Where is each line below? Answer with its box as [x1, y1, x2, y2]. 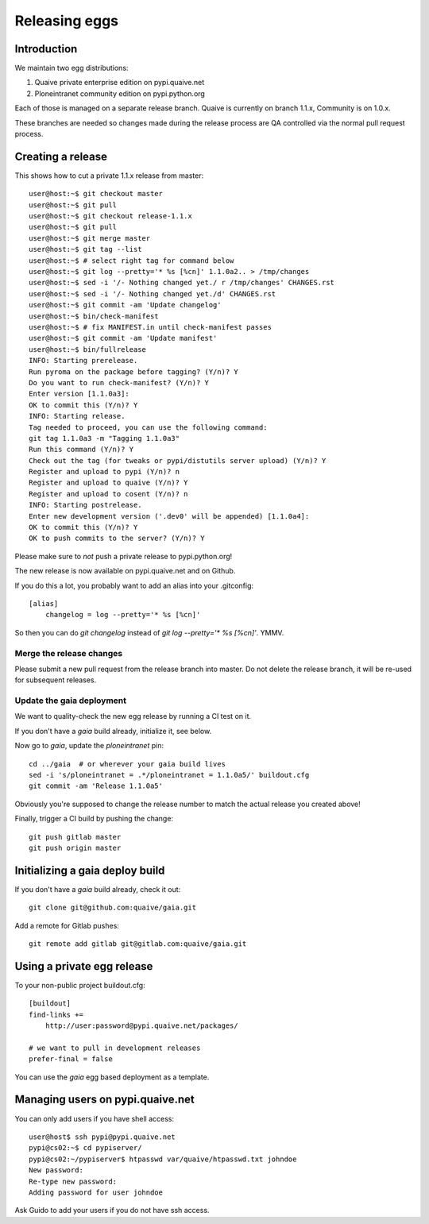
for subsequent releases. [14, 675, 97, 685]
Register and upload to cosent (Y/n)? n [29, 489, 188, 498]
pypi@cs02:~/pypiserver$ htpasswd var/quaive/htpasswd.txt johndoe [29, 1154, 297, 1164]
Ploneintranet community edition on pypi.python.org [34, 88, 206, 98]
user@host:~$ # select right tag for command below [29, 256, 234, 265]
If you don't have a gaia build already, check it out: [14, 884, 181, 894]
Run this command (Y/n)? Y [29, 445, 134, 454]
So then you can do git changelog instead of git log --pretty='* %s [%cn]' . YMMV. [14, 627, 284, 637]
